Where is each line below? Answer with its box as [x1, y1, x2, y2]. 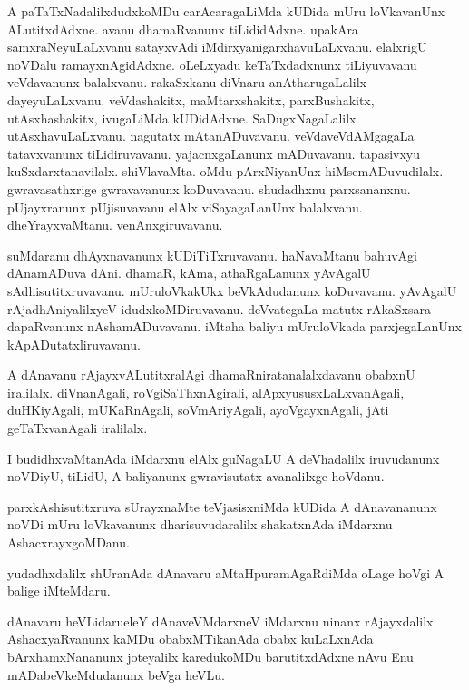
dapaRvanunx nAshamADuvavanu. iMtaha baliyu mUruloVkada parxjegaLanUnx [7, 317, 462, 336]
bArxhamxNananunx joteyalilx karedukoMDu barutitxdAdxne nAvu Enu [7, 647, 414, 665]
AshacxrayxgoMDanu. [7, 533, 130, 552]
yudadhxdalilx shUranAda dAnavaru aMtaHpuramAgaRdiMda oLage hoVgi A [7, 563, 445, 582]
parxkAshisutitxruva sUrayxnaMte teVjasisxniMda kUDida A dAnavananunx [7, 497, 437, 516]
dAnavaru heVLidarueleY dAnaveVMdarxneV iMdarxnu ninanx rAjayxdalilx [7, 611, 434, 630]
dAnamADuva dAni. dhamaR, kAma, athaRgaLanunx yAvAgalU [7, 263, 371, 282]
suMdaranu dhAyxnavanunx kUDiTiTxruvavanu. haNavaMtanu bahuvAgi [7, 245, 417, 264]
